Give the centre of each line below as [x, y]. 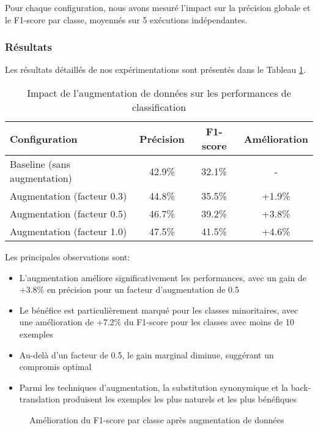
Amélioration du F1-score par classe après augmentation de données [157, 419]
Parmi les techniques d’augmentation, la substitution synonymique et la [154, 387]
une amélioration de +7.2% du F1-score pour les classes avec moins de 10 [157, 322]
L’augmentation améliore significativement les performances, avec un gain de [163, 277]
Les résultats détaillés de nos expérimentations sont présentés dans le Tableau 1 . [155, 70]
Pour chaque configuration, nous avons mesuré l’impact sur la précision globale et [158, 7]
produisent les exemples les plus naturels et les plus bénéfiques [179, 399]
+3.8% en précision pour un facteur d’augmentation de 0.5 [129, 289]
